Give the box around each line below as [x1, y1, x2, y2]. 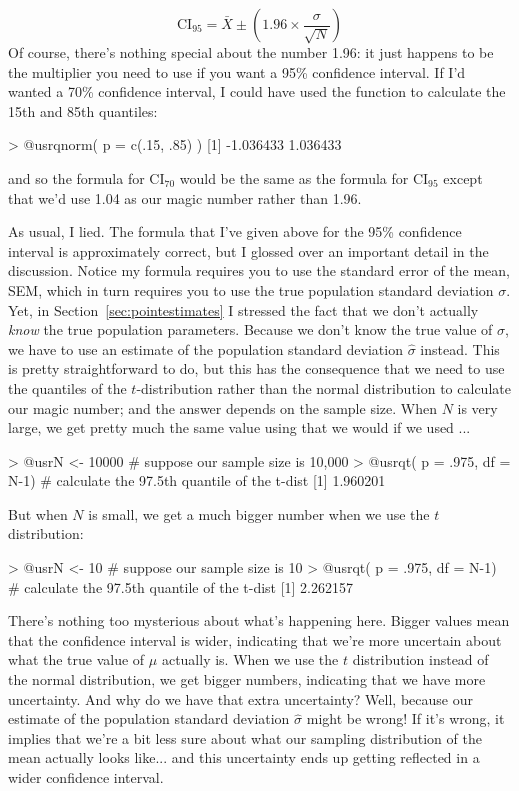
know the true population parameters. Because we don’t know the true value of [8, 319, 493, 340]
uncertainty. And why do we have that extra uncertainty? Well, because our [8, 688, 473, 709]
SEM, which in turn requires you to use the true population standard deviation [8, 279, 494, 300]
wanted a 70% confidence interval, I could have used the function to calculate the [8, 81, 506, 102]
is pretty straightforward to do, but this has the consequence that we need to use [8, 358, 505, 379]
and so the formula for [8, 167, 145, 188]
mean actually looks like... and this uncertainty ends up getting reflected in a [8, 747, 480, 768]
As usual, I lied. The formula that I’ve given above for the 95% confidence [8, 221, 462, 242]
